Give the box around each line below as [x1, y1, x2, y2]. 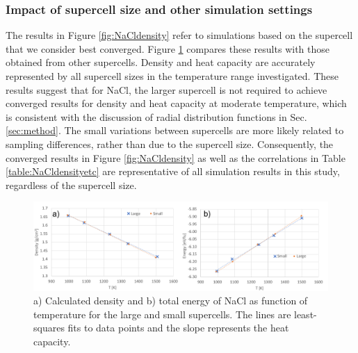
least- [294, 306, 317, 321]
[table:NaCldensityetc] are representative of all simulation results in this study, [6, 164, 340, 179]
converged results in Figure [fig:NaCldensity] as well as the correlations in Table [6, 150, 345, 165]
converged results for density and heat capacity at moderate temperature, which [6, 96, 347, 110]
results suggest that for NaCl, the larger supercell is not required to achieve [6, 82, 327, 97]
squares [33, 320, 65, 335]
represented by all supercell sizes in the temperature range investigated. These [6, 69, 339, 83]
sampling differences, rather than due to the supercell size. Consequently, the [6, 136, 334, 151]
